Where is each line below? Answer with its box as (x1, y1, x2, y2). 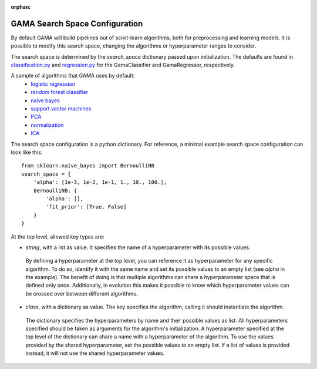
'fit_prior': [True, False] (46, 203, 127, 210)
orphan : (11, 4, 31, 10)
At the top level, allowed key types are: (11, 233, 105, 240)
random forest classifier (31, 89, 89, 96)
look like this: (11, 149, 43, 156)
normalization (31, 121, 64, 129)
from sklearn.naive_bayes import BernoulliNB (21, 162, 155, 169)
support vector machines (31, 105, 92, 112)
